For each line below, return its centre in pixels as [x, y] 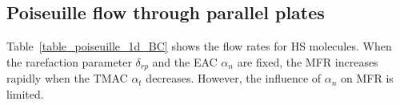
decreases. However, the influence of [234, 78]
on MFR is [367, 78]
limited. [25, 93]
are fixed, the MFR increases [308, 61]
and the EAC [185, 61]
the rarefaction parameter [69, 61]
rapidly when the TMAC [67, 78]
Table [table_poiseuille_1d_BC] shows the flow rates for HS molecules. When [199, 46]
